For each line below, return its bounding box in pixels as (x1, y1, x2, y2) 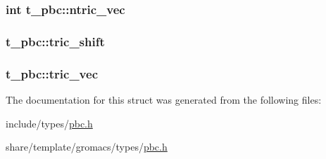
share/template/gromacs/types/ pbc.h (6, 139, 168, 154)
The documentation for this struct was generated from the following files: (6, 92, 322, 106)
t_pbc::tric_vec (6, 64, 99, 82)
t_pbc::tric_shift (6, 32, 105, 50)
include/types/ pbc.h (6, 116, 93, 130)
